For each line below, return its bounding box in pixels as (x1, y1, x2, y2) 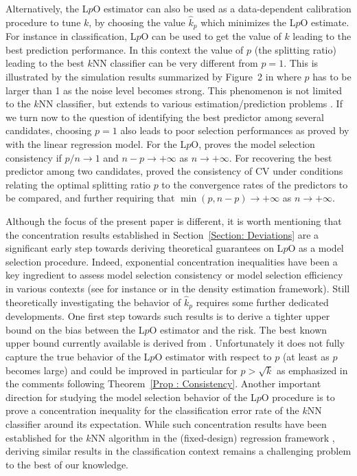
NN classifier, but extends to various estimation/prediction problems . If (38, 96, 343, 111)
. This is (284, 56, 319, 70)
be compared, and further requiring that (5, 191, 175, 205)
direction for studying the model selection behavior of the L (5, 389, 257, 404)
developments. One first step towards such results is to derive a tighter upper (5, 309, 330, 323)
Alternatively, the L (5, 1, 89, 15)
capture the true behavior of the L (5, 349, 150, 363)
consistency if (5, 150, 62, 164)
